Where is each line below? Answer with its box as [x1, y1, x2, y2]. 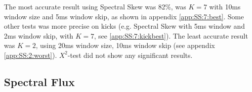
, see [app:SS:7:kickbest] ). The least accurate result [94, 30, 248, 41]
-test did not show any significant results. [68, 49, 193, 60]
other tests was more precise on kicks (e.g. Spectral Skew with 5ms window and [4, 21, 245, 31]
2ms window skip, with [4, 30, 74, 41]
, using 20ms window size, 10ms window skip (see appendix [36, 40, 215, 50]
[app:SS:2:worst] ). [4, 49, 57, 60]
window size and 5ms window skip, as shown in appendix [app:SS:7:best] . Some [4, 11, 244, 21]
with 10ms [209, 1, 241, 11]
